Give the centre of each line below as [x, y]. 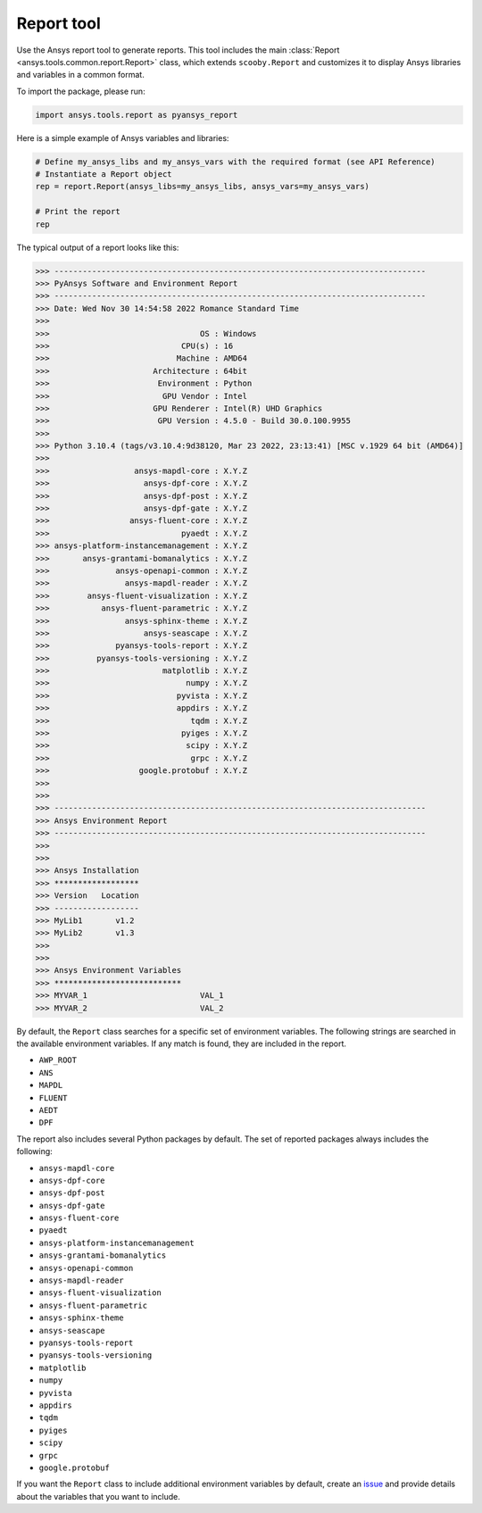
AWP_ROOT [58, 1060]
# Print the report [78, 212]
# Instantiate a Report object [104, 175]
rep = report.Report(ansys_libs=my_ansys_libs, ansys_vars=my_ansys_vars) [203, 187]
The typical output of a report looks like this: [98, 247]
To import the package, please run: [81, 91]
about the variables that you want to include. [98, 1496]
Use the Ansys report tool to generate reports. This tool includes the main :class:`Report [178, 50]
